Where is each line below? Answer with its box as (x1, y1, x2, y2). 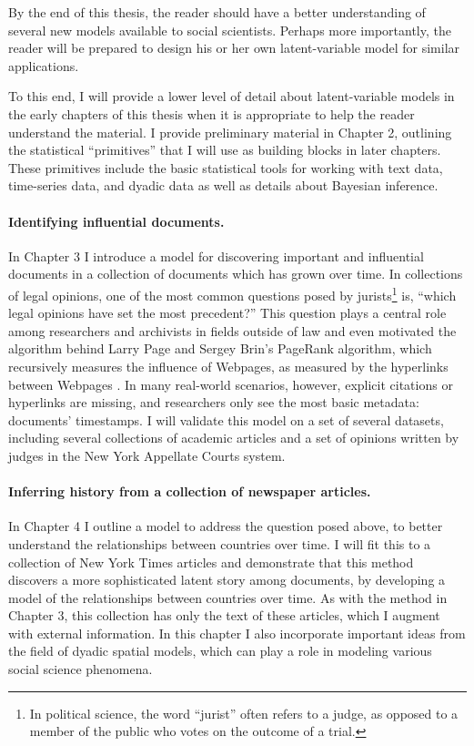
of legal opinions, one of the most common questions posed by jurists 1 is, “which (8, 282, 457, 304)
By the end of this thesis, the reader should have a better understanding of (8, 3, 426, 21)
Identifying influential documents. (8, 211, 225, 230)
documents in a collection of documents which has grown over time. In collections (8, 264, 463, 283)
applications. (8, 56, 79, 75)
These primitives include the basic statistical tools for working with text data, (8, 158, 443, 177)
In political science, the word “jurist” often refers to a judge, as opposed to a (29, 703, 459, 722)
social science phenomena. (8, 659, 153, 679)
